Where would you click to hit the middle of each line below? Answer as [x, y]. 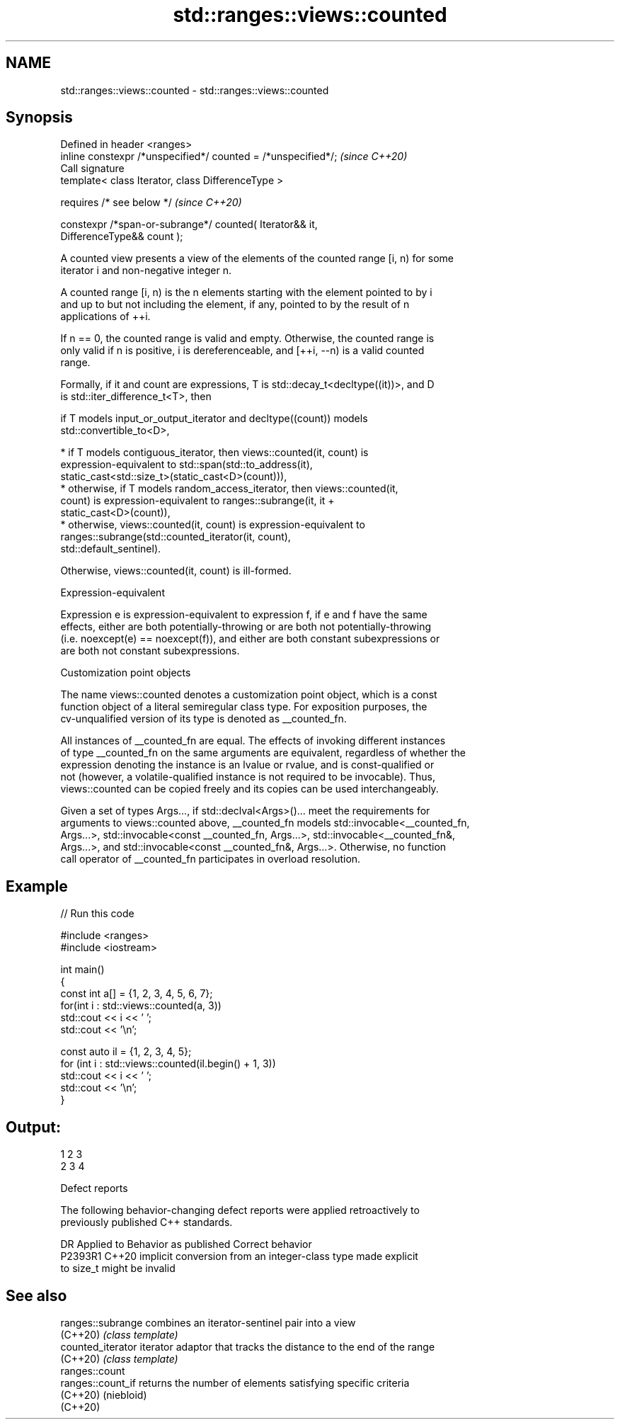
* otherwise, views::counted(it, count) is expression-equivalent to [213, 525]
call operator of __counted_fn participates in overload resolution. [211, 859]
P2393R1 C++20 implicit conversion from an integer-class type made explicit [239, 1256]
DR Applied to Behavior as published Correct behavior [186, 1244]
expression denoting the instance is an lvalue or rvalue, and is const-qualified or [247, 765]
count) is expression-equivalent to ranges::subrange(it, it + [197, 501]
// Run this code [97, 914]
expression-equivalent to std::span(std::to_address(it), [186, 465]
